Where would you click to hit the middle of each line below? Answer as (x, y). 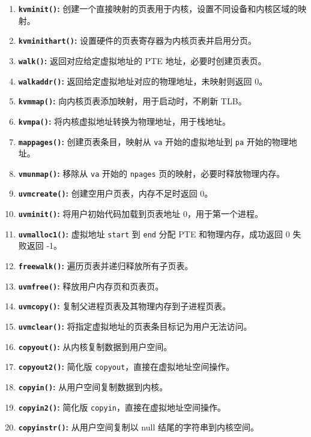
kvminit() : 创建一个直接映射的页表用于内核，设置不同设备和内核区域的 (158, 8)
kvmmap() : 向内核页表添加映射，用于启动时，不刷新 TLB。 (132, 101)
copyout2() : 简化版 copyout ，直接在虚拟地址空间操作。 (126, 367)
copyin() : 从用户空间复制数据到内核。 (93, 386)
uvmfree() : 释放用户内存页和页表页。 (91, 286)
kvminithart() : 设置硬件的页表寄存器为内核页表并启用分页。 (137, 40)
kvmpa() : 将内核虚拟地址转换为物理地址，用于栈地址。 (125, 121)
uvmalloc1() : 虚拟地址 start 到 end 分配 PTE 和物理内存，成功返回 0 (154, 233)
